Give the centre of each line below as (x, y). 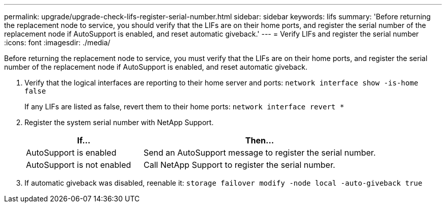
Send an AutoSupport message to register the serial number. (259, 153)
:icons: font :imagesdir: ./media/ (57, 42)
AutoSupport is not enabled (79, 165)
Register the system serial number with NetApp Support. (119, 122)
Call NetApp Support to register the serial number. (239, 165)
